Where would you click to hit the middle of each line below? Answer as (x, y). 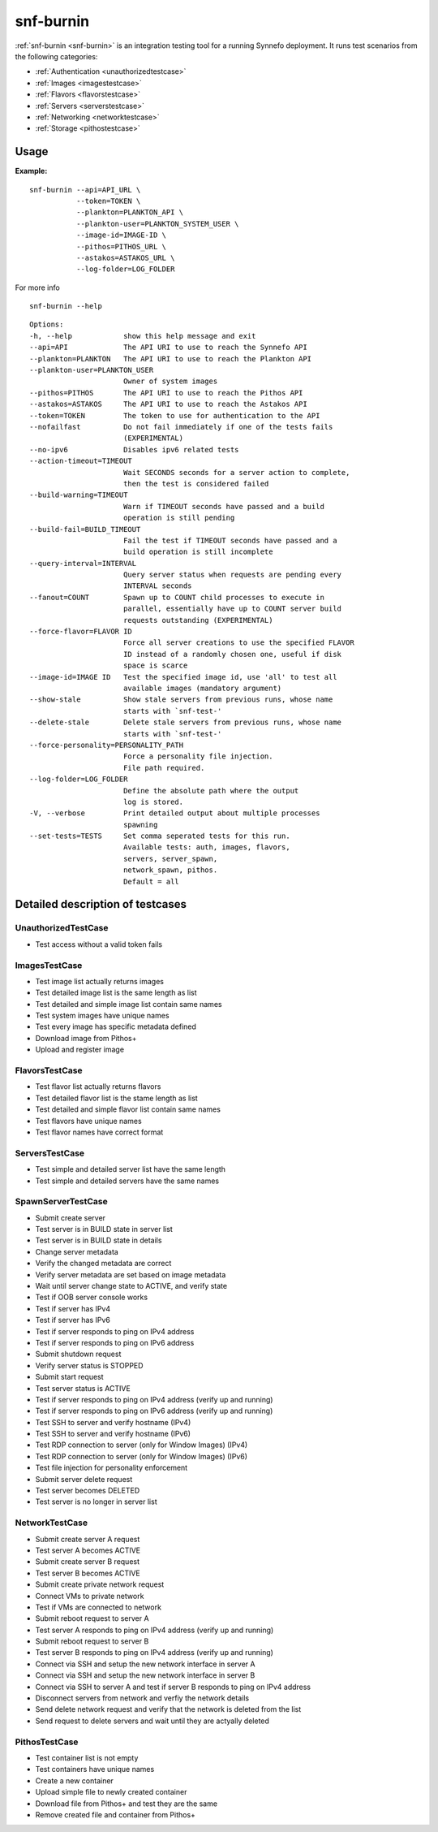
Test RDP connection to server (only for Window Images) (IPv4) (142, 1445)
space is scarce (155, 665)
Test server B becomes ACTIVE (88, 1573)
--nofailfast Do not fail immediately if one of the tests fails (181, 427)
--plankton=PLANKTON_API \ (130, 212)
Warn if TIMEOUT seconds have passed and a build (223, 506)
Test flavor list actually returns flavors (98, 1087)
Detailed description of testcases (101, 904)
